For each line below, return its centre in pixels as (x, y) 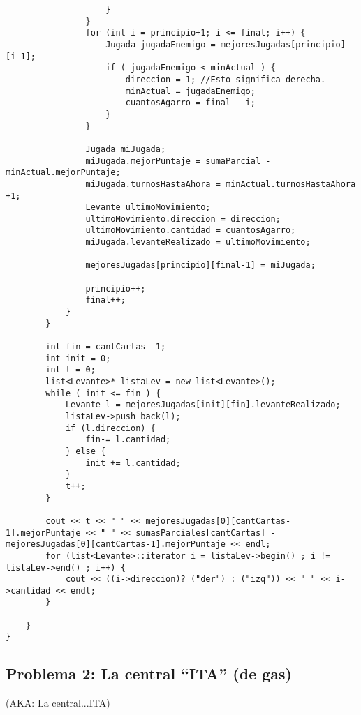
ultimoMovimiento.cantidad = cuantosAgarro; (191, 231)
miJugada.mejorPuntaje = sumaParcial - (178, 161)
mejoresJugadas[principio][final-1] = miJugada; (200, 265)
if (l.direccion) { (110, 428)
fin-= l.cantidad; (128, 440)
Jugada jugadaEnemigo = (161, 44)
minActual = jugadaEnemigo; (190, 91)
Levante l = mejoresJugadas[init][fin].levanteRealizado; (203, 405)
